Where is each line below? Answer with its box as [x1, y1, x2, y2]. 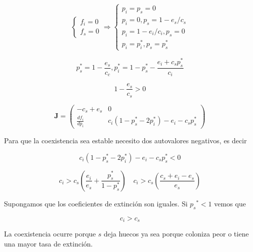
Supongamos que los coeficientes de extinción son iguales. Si [4, 198, 188, 208]
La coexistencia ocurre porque [4, 228, 96, 238]
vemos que [214, 198, 246, 208]
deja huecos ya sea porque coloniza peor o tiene [103, 228, 249, 238]
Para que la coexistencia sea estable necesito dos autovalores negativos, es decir [4, 135, 247, 146]
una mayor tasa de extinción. [4, 238, 93, 248]
